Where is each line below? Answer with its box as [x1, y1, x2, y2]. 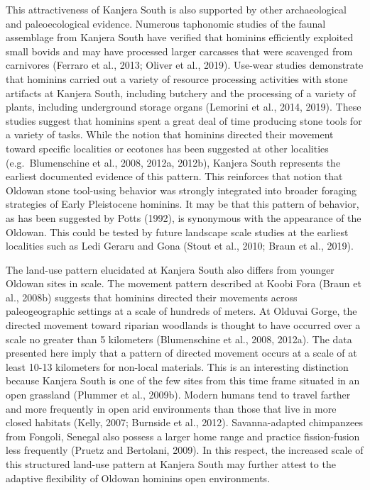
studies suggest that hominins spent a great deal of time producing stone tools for [6, 113, 362, 128]
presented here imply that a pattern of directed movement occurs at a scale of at [6, 345, 357, 360]
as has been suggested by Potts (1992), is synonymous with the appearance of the [6, 210, 361, 225]
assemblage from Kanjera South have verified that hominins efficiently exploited [6, 30, 354, 45]
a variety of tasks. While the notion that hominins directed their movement [6, 127, 334, 142]
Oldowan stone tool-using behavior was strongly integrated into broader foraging [6, 182, 357, 197]
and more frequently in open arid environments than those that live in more [6, 401, 337, 416]
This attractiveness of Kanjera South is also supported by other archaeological [6, 2, 347, 16]
